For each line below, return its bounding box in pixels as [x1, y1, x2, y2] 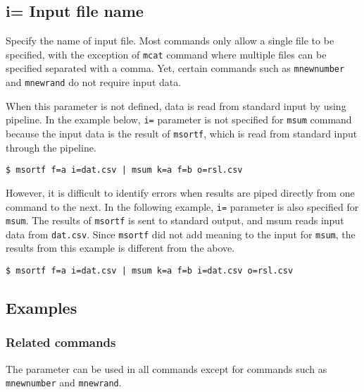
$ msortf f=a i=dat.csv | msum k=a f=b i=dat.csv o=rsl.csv [6, 266, 294, 276]
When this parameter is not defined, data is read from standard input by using [6, 98, 346, 113]
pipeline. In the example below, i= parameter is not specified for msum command [6, 112, 352, 127]
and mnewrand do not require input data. [6, 75, 182, 90]
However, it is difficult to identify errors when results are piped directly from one [6, 185, 355, 200]
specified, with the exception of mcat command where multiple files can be [6, 47, 327, 61]
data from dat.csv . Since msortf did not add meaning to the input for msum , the [6, 226, 356, 241]
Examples [6, 297, 77, 319]
